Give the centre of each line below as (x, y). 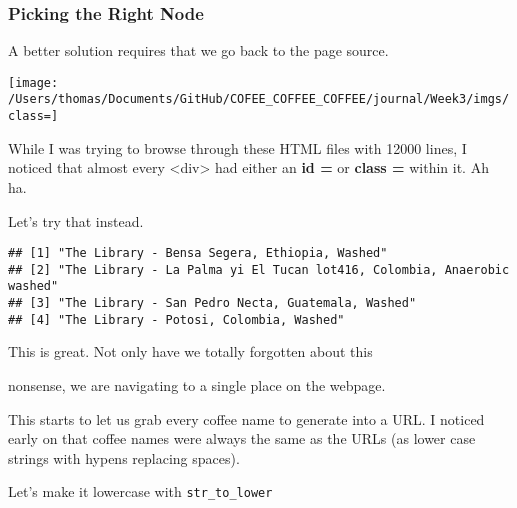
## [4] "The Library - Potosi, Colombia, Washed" (176, 319)
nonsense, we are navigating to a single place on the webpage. (197, 385)
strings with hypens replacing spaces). (124, 457)
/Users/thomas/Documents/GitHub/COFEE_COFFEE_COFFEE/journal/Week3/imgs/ (259, 99)
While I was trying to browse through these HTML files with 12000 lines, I (237, 147)
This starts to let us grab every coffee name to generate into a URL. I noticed (246, 418)
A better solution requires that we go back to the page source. (198, 50)
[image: (33, 82)
